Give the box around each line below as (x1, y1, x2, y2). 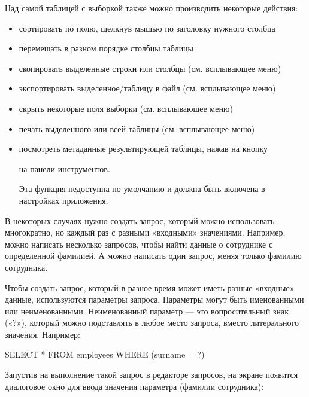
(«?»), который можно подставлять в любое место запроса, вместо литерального (5, 316, 299, 329)
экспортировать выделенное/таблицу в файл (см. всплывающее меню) (19, 82, 276, 94)
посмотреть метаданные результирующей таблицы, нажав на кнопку (19, 142, 268, 155)
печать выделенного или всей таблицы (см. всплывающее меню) (19, 122, 255, 135)
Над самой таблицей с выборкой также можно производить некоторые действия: (5, 2, 298, 14)
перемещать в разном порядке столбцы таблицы (19, 42, 194, 54)
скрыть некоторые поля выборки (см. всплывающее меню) (19, 102, 233, 114)
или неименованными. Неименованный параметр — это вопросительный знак (5, 304, 289, 317)
